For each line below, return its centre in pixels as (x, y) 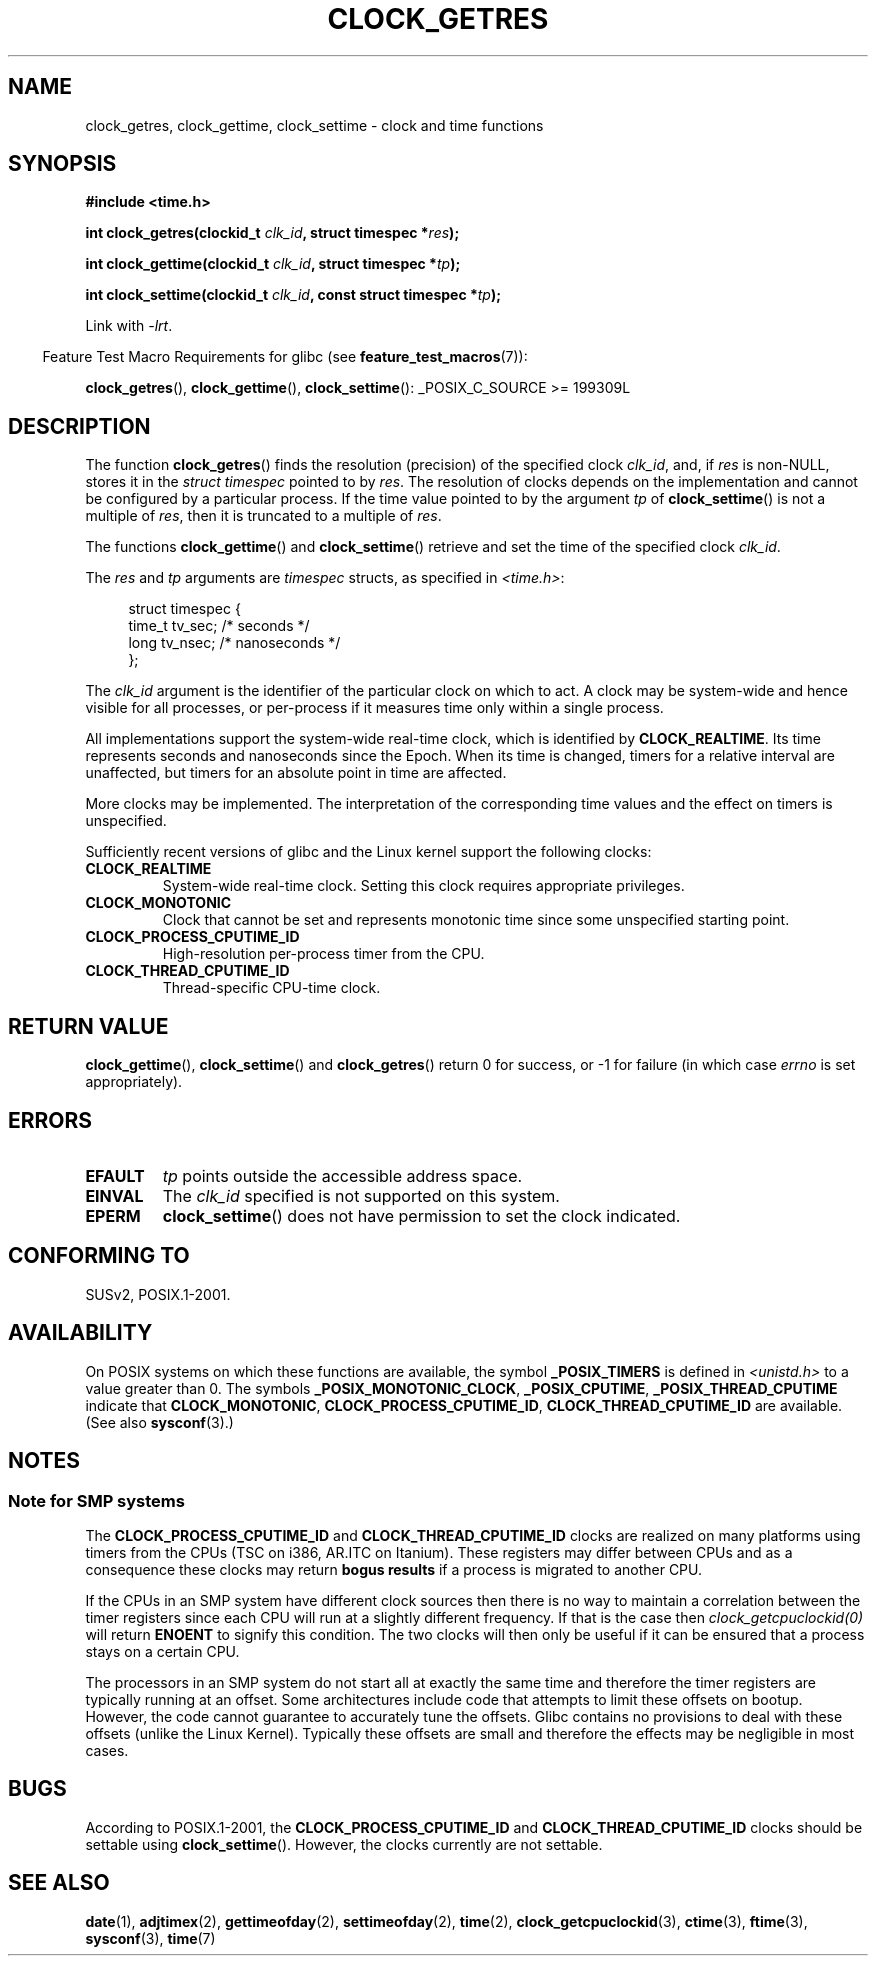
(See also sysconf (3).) (159, 1422)
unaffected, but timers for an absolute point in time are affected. (296, 773)
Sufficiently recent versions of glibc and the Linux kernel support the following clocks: (368, 852)
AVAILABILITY (80, 1333)
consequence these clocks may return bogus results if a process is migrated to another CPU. (394, 1569)
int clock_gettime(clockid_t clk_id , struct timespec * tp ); (273, 264)
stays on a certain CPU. (162, 1651)
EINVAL (114, 1195)
